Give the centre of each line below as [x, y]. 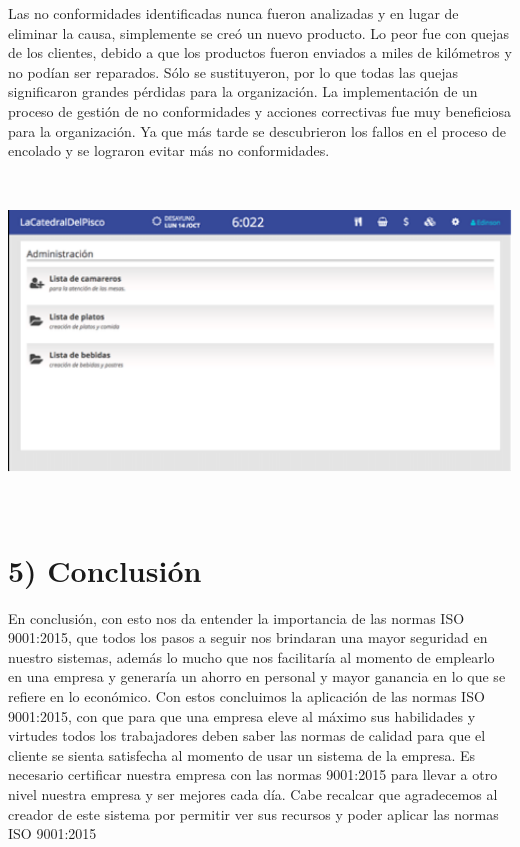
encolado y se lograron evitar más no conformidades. [169, 150]
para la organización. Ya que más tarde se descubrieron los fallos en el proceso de [257, 130]
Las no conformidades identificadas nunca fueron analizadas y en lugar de [233, 13]
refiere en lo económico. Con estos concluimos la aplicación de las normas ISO [246, 696]
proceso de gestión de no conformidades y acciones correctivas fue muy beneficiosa [260, 110]
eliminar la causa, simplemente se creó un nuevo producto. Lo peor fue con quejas [259, 32]
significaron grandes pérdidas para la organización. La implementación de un [243, 91]
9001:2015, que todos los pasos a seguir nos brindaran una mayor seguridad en [248, 637]
